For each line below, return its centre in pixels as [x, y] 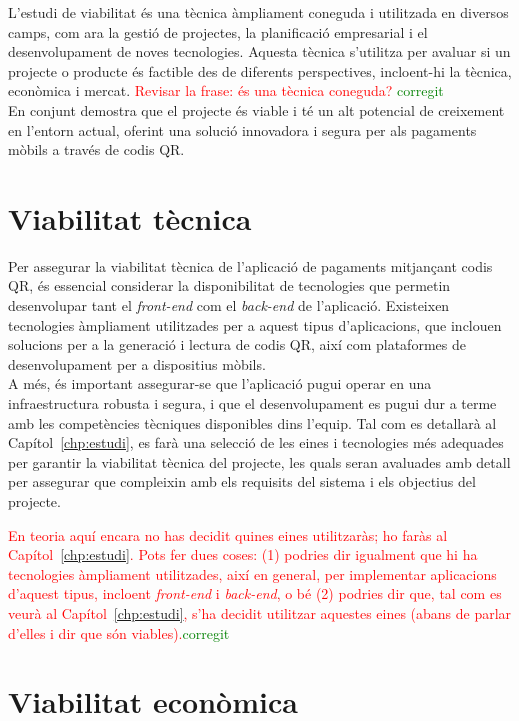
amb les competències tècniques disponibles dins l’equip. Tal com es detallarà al [252, 422]
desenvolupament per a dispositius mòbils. [137, 363]
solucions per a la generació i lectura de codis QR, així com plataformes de [237, 344]
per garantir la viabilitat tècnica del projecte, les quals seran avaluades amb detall [259, 461]
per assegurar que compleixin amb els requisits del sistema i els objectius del [242, 481]
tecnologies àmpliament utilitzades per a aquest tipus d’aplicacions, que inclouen [255, 324]
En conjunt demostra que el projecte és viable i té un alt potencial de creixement [256, 109]
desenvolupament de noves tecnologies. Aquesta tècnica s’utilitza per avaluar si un [259, 51]
